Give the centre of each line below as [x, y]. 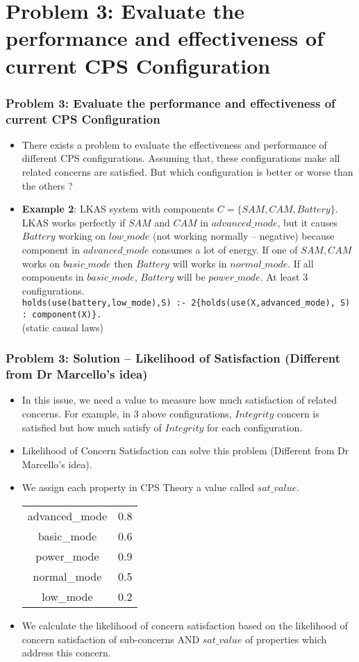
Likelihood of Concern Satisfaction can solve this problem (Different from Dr [185, 450]
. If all [301, 263]
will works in [200, 263]
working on [82, 236]
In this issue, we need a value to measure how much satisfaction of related [179, 400]
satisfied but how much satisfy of [92, 427]
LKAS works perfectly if [74, 222]
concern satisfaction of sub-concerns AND [111, 639]
